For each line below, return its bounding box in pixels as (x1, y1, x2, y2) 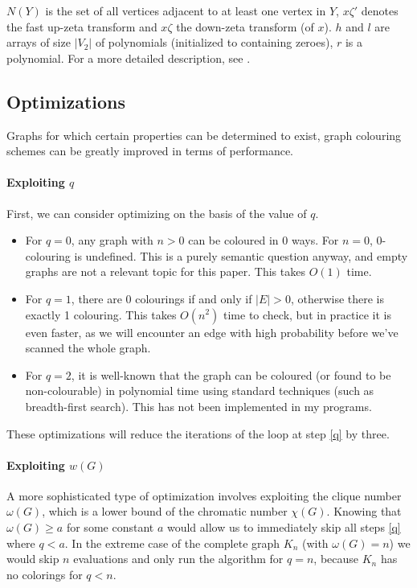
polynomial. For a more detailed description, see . (6, 49, 251, 66)
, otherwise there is (290, 290, 384, 306)
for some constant (66, 519, 154, 536)
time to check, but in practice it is (223, 306, 391, 323)
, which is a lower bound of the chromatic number (42, 503, 288, 520)
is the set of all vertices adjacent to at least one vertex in (45, 2, 326, 19)
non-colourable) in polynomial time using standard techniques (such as (25, 382, 374, 399)
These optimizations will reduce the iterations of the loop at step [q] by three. (6, 425, 390, 442)
